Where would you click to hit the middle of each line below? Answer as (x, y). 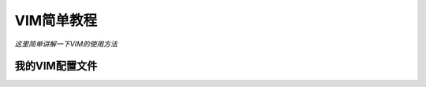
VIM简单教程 (56, 20)
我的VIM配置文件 (56, 66)
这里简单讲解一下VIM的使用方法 (66, 44)
